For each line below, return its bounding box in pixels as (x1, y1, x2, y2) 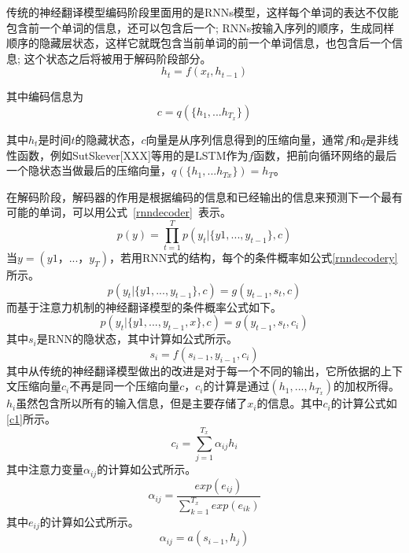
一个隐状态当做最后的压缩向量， (6, 162, 171, 179)
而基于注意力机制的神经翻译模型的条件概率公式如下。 (6, 298, 282, 315)
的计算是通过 (203, 378, 270, 394)
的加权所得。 (333, 378, 400, 394)
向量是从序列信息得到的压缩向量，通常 (146, 131, 345, 147)
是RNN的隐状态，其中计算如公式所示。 (36, 330, 238, 347)
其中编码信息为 (6, 88, 83, 105)
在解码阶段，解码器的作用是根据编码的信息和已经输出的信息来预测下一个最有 (6, 188, 403, 205)
